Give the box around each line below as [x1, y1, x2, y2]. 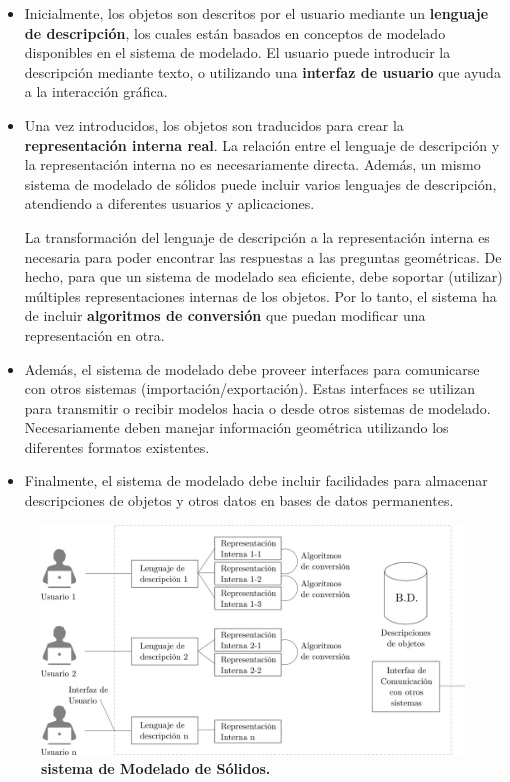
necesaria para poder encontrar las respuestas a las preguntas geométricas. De [24, 246, 502, 267]
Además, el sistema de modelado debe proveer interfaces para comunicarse [24, 358, 480, 379]
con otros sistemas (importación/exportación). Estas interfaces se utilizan [24, 378, 475, 399]
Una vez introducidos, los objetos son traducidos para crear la [24, 114, 404, 135]
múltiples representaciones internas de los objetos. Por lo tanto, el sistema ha [24, 285, 497, 306]
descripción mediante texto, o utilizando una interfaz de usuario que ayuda [24, 61, 501, 82]
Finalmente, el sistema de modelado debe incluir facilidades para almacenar [24, 470, 488, 491]
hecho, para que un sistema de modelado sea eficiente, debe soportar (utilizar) [24, 266, 503, 287]
